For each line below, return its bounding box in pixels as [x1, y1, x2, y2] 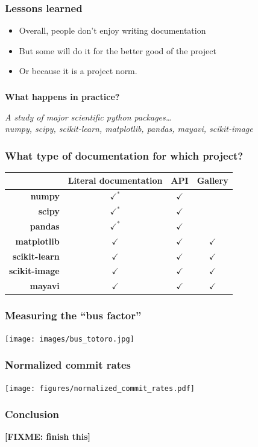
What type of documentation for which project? [5, 148, 244, 163]
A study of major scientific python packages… [5, 110, 172, 123]
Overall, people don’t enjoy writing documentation [19, 24, 206, 37]
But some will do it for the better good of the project [19, 44, 216, 57]
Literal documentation [68, 174, 163, 187]
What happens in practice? [5, 90, 120, 102]
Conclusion [5, 407, 59, 422]
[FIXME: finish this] [5, 430, 91, 443]
